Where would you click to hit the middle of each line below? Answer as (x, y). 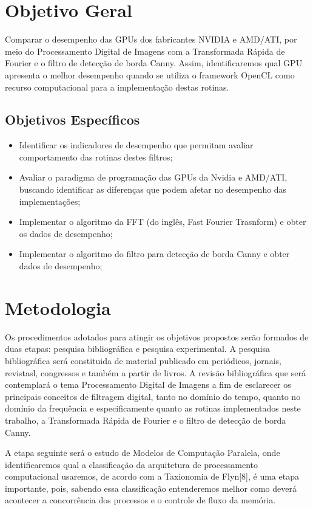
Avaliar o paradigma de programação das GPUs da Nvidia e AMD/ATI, (153, 177)
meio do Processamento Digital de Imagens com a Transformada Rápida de (145, 51)
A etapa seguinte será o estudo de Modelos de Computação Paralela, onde (143, 453)
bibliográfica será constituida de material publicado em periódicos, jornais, (143, 360)
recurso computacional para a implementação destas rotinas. (117, 87)
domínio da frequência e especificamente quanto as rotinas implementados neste (153, 408)
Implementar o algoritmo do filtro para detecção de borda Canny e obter (154, 254)
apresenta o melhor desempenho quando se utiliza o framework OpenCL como (150, 74)
